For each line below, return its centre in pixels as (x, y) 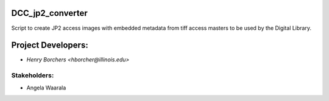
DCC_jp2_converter (49, 13)
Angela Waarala (46, 88)
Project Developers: (50, 45)
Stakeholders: (33, 75)
